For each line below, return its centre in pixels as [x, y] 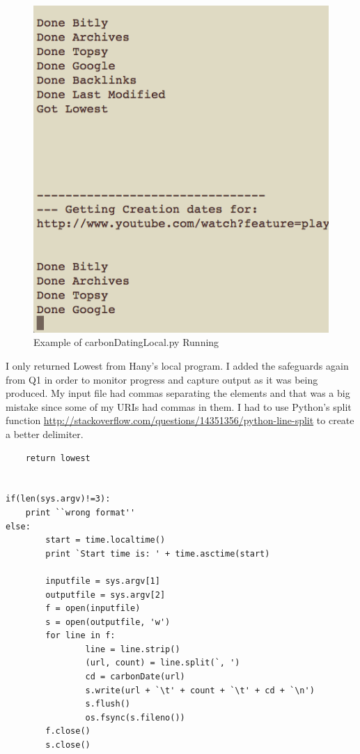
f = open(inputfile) [93, 609]
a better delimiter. [45, 433]
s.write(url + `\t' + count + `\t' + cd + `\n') [200, 690]
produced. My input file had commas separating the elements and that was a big [178, 393]
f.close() [68, 731]
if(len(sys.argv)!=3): [58, 499]
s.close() [68, 745]
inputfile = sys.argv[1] [103, 581]
